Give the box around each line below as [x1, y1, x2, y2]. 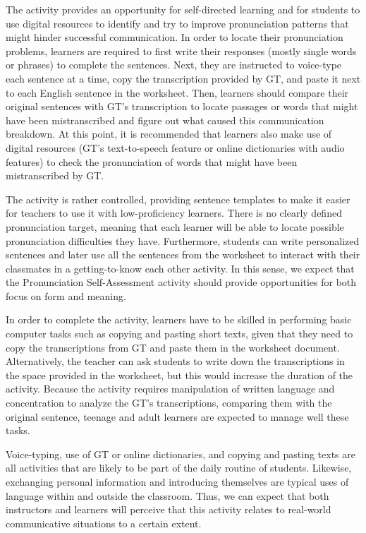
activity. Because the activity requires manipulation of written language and [6, 381, 335, 396]
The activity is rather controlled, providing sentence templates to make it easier [6, 191, 350, 206]
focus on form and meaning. [6, 288, 126, 303]
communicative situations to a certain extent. [6, 515, 202, 530]
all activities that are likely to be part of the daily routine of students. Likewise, [6, 460, 352, 475]
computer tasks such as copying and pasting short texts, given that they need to [6, 326, 353, 341]
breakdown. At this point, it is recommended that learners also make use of [6, 126, 332, 141]
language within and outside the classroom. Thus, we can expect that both [6, 488, 329, 503]
